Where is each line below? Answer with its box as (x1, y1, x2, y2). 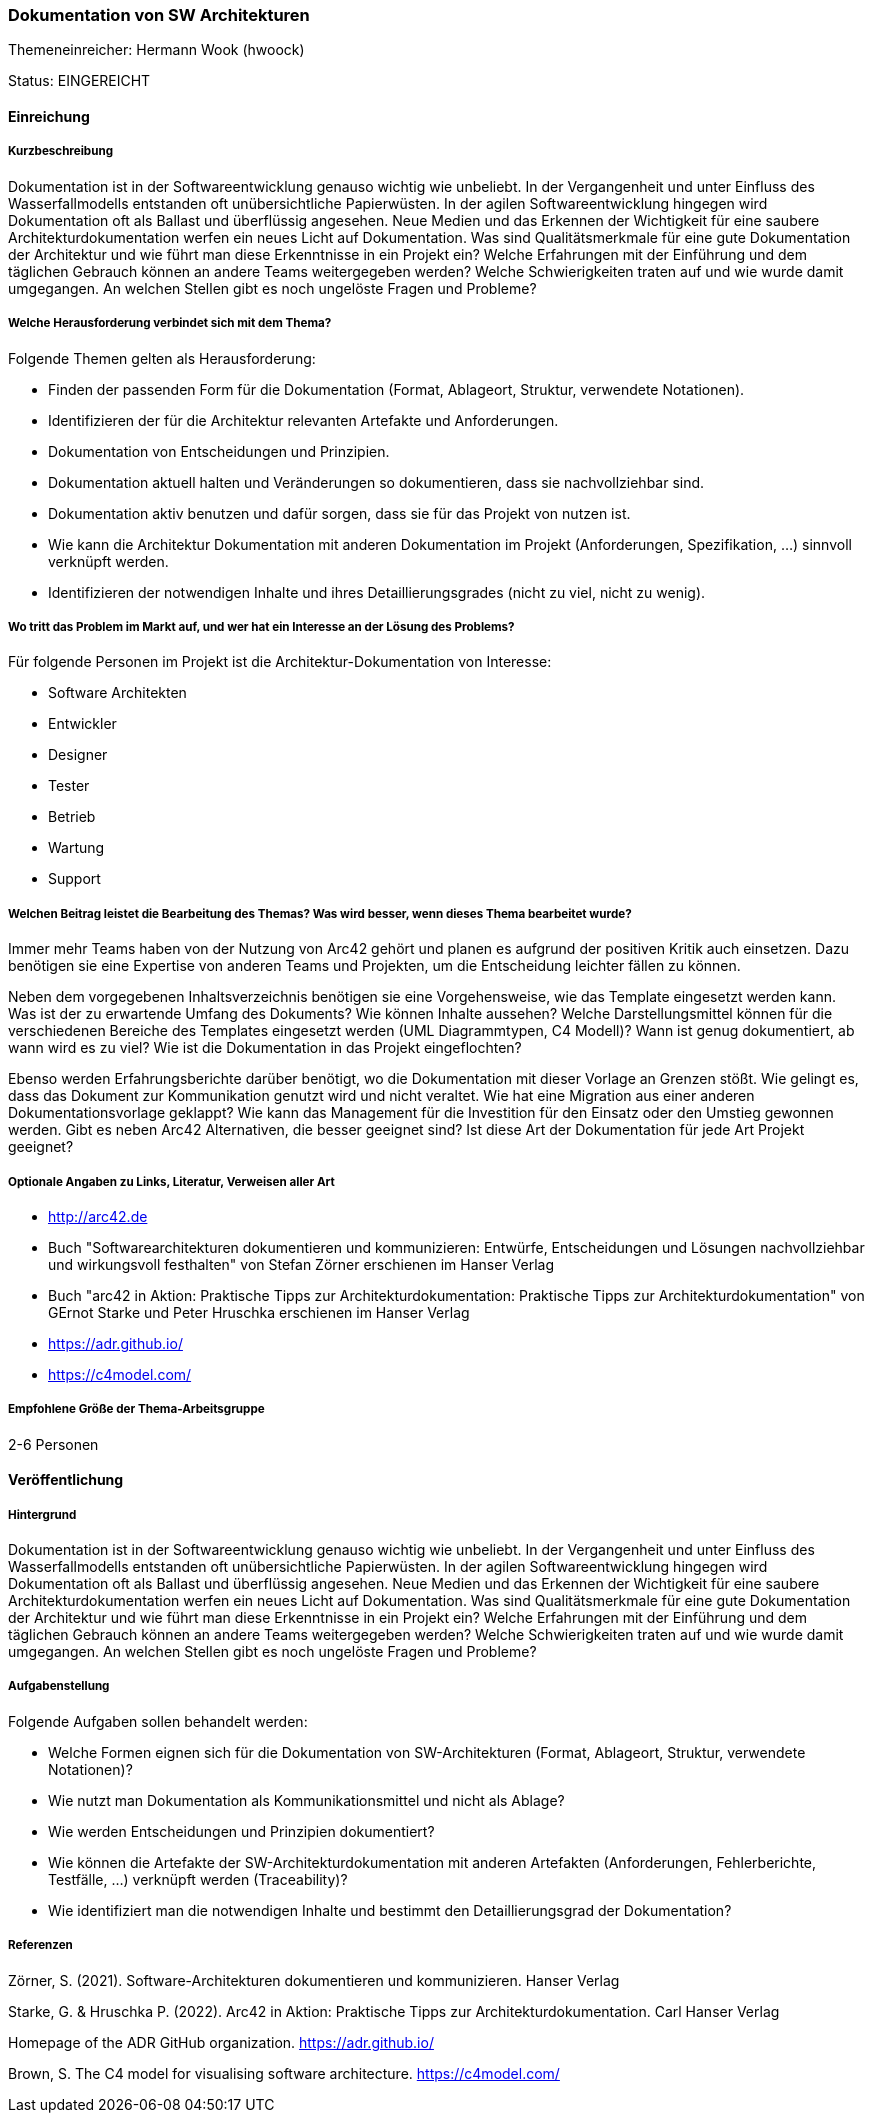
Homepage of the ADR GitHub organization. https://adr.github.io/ (8, 2033, 434, 2051)
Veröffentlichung (8, 1471, 124, 1489)
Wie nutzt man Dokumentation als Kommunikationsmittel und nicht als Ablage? (48, 1791, 565, 1809)
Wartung (48, 839, 105, 857)
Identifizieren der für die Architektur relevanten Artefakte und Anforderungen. (48, 411, 559, 429)
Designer (48, 746, 108, 764)
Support (48, 870, 101, 888)
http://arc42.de (48, 1207, 148, 1225)
